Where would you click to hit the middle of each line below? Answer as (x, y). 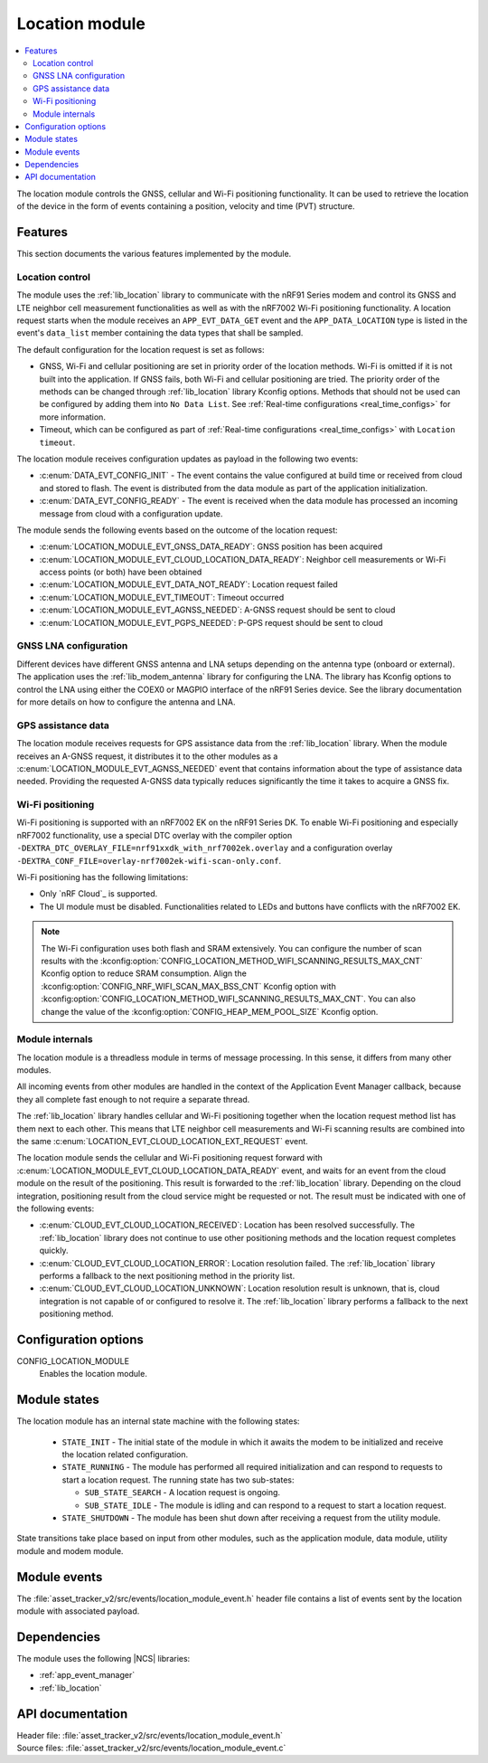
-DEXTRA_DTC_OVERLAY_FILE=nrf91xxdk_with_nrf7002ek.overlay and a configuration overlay (205, 848)
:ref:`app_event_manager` (87, 1675)
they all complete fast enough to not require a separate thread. (133, 1099)
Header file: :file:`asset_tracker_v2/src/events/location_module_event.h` (150, 1735)
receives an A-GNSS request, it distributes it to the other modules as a (147, 756)
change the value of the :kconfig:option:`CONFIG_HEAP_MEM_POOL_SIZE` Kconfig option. (210, 1011)
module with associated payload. (78, 1611)
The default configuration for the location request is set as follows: (141, 349)
